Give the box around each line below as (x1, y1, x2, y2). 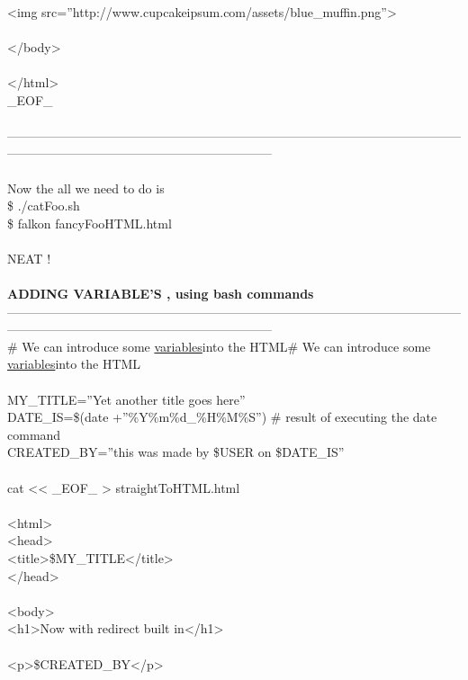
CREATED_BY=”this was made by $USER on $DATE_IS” (7, 443, 345, 461)
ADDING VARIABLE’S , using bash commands (7, 284, 314, 303)
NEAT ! (7, 248, 51, 267)
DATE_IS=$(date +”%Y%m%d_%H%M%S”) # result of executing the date (7, 407, 437, 426)
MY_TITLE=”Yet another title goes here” (7, 389, 246, 408)
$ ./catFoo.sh (7, 196, 80, 215)
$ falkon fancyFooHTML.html (7, 213, 172, 232)
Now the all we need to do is (7, 178, 165, 197)
